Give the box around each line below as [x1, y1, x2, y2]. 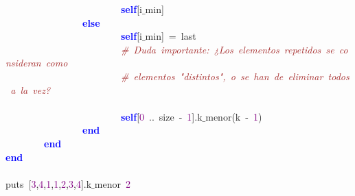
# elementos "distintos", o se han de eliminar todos [121, 69, 350, 83]
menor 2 [94, 176, 130, 191]
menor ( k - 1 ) [205, 109, 262, 123]
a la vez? [10, 82, 51, 97]
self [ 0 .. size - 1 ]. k [121, 109, 203, 123]
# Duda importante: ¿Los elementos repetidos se [121, 42, 334, 56]
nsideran [5, 56, 41, 70]
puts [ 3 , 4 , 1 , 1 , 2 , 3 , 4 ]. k [5, 176, 92, 191]
